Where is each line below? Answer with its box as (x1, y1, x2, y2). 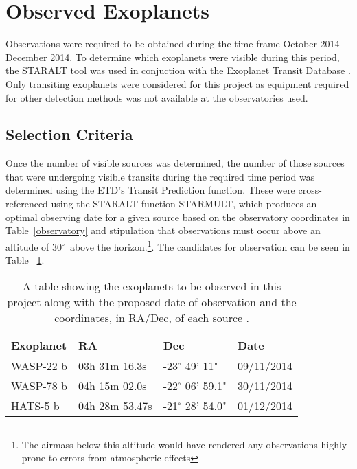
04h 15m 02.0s (78, 377, 147, 393)
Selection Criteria (5, 124, 133, 145)
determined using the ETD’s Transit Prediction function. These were (5, 183, 295, 197)
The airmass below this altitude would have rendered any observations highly (21, 437, 347, 451)
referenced (5, 196, 48, 211)
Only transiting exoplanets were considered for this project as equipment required (5, 76, 349, 91)
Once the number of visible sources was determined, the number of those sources (5, 156, 345, 170)
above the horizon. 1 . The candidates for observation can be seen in (69, 237, 350, 253)
